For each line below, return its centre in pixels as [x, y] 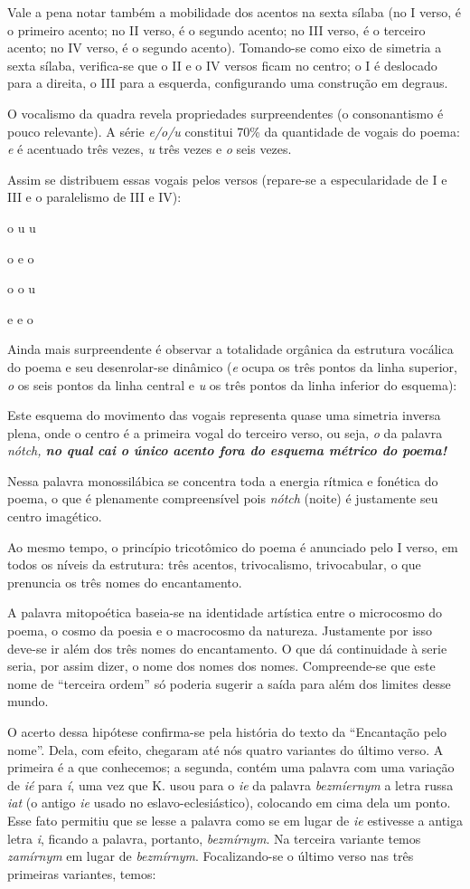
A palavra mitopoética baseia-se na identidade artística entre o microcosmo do [225, 612]
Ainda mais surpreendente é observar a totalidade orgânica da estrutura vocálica [230, 349]
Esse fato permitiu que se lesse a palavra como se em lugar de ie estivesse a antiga [235, 820]
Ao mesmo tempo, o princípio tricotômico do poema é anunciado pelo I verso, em [233, 546]
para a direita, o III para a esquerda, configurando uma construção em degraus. [228, 83]
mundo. [28, 701]
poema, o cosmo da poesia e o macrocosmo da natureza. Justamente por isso [220, 631]
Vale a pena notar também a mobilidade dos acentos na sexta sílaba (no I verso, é [235, 12]
